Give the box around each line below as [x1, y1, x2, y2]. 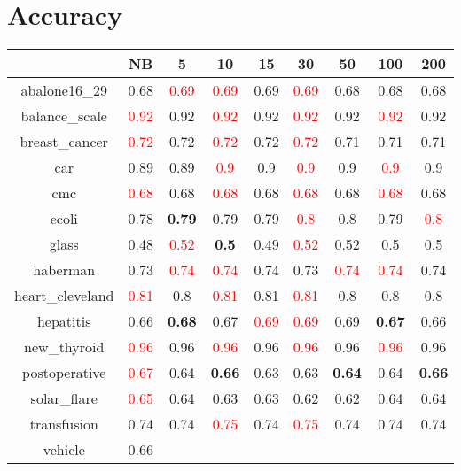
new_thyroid [24, 336, 105, 358]
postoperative [22, 362, 106, 383]
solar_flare [30, 388, 98, 409]
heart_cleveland [14, 285, 114, 306]
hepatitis [36, 311, 91, 332]
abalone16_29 [20, 80, 107, 101]
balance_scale [20, 105, 107, 127]
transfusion [29, 413, 98, 435]
